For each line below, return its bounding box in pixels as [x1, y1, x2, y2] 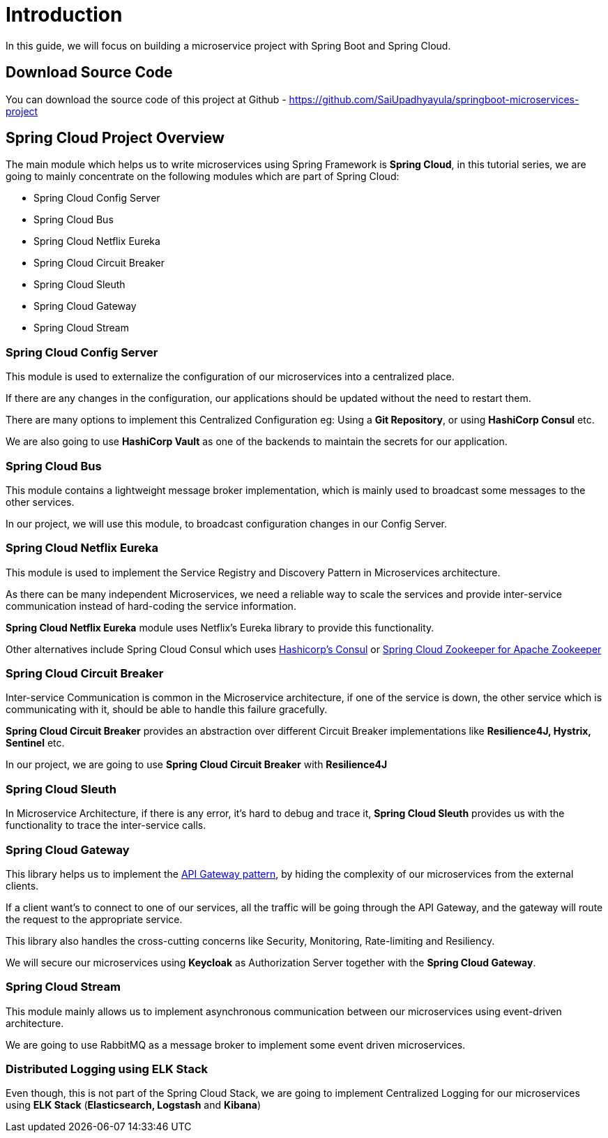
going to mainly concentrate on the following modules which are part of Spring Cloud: [6, 170, 400, 183]
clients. [6, 879, 39, 892]
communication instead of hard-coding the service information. [6, 599, 296, 612]
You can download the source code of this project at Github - [6, 93, 287, 105]
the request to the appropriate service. [6, 913, 183, 925]
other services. [6, 495, 75, 508]
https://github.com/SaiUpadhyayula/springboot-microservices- [289, 93, 579, 105]
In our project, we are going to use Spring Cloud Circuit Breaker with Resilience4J [6, 758, 388, 771]
